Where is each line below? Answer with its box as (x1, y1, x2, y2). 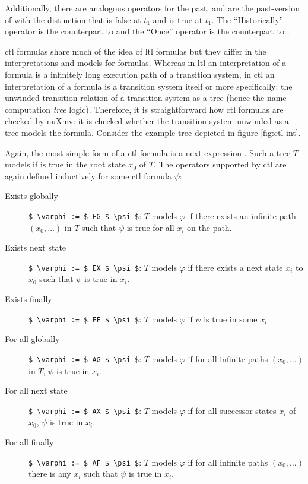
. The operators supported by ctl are (153, 158, 287, 170)
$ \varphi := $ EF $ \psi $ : (28, 312, 142, 325)
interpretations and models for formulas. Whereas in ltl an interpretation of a (5, 56, 287, 69)
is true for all (126, 221, 174, 233)
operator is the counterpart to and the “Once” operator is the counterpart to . (5, 25, 290, 37)
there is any (28, 467, 71, 480)
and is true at (153, 13, 203, 26)
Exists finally (5, 293, 52, 305)
